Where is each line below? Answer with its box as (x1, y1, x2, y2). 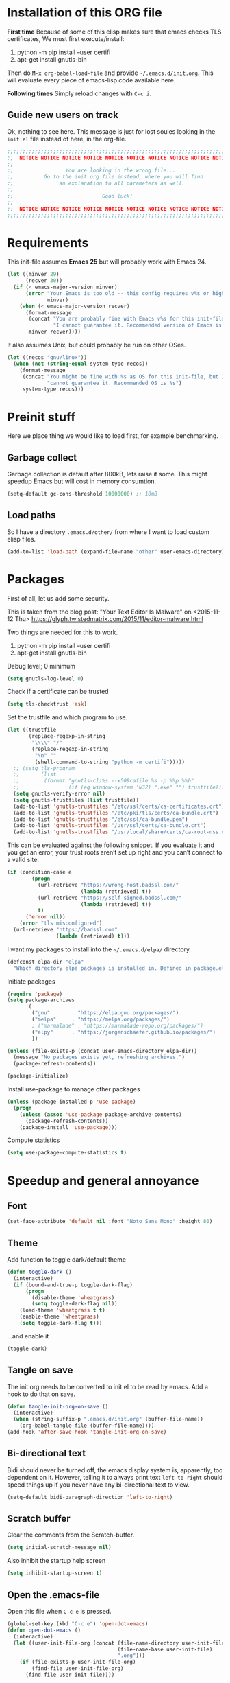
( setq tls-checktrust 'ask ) (7, 701, 88, 708)
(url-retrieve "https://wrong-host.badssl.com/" (37, 881, 179, 888)
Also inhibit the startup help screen (7, 1557, 106, 1565)
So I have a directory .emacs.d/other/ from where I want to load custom (7, 527, 210, 536)
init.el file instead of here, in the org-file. (7, 135, 127, 143)
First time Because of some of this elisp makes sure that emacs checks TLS (7, 27, 222, 36)
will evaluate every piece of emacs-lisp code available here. (7, 76, 176, 84)
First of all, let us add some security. (7, 594, 110, 602)
